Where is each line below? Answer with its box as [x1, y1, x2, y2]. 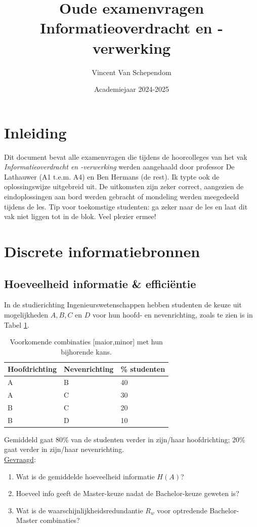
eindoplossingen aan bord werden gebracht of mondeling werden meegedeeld [4, 191, 239, 201]
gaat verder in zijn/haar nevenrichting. [4, 444, 124, 454]
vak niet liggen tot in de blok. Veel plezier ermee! [4, 211, 156, 222]
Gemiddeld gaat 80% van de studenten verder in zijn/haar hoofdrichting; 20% [4, 434, 245, 444]
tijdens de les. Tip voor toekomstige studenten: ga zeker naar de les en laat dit [4, 201, 248, 212]
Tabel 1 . [4, 319, 29, 330]
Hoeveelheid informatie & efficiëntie [4, 275, 196, 291]
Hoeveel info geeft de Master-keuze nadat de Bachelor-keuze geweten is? [16, 488, 239, 499]
